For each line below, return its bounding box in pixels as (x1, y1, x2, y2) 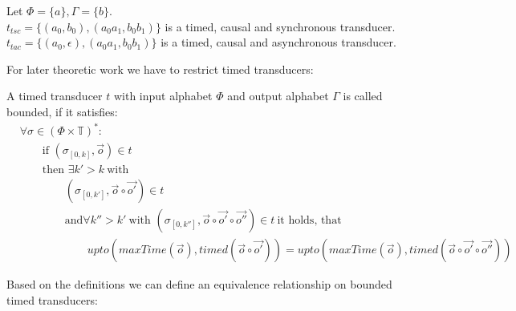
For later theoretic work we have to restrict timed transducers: (6, 60, 314, 77)
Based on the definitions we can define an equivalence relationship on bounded (6, 276, 392, 293)
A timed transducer (6, 87, 103, 104)
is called (343, 87, 383, 104)
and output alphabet (227, 87, 329, 104)
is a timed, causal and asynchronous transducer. (160, 34, 396, 50)
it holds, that (277, 215, 342, 227)
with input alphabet (113, 87, 213, 104)
